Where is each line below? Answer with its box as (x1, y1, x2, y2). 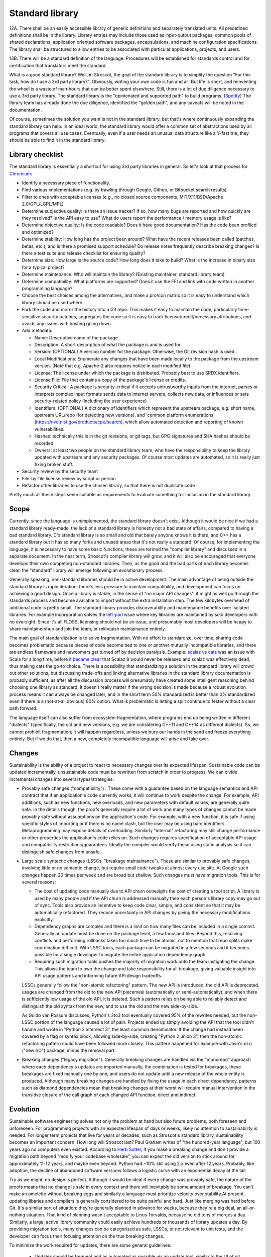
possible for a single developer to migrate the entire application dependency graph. (34, 951, 207, 957)
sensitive (22, 313, 41, 319)
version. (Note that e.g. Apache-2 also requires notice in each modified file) (34, 363, 191, 369)
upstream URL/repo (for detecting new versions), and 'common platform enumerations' (34, 412, 215, 418)
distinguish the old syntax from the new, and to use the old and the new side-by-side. (22, 1003, 198, 1009)
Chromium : (9, 170, 33, 176)
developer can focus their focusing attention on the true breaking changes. (9, 1233, 165, 1239)
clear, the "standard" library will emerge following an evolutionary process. (9, 567, 164, 573)
